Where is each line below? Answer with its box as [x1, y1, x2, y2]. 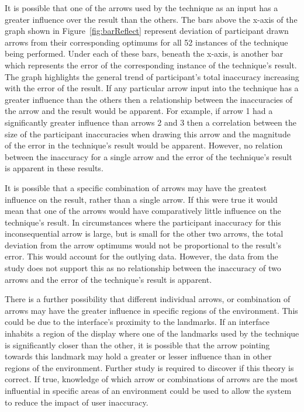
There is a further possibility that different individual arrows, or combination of [5, 293, 291, 305]
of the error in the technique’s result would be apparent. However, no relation [5, 139, 283, 151]
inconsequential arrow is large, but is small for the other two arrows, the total [5, 227, 284, 240]
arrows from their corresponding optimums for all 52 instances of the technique [5, 36, 288, 48]
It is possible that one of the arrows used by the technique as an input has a [5, 2, 278, 13]
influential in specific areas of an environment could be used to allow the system [5, 385, 292, 396]
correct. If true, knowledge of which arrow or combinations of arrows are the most [5, 373, 298, 385]
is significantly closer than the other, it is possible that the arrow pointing [5, 338, 270, 351]
